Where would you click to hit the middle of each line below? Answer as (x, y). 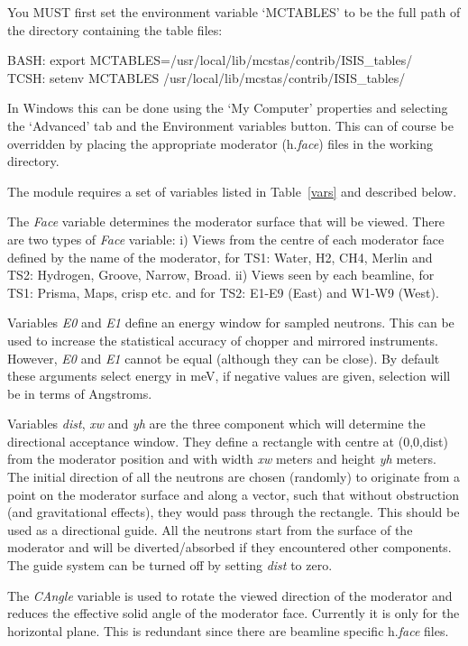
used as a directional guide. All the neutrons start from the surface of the (210, 529)
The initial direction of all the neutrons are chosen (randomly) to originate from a (234, 477)
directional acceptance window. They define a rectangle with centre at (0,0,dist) (228, 441)
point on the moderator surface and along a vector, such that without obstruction (233, 494)
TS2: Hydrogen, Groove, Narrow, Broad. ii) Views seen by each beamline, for (221, 275)
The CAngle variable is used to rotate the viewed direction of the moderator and (230, 595)
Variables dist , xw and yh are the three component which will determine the (216, 424)
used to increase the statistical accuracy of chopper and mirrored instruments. (223, 340)
